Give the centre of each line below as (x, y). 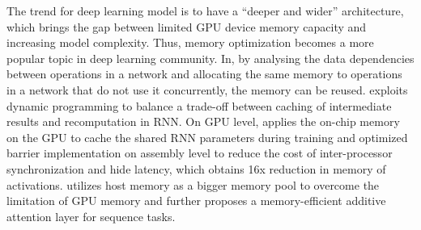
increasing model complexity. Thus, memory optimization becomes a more (190, 42)
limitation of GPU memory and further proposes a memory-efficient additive (196, 201)
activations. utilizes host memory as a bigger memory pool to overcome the (193, 184)
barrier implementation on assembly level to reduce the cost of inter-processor (200, 153)
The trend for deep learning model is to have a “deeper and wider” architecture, (205, 10)
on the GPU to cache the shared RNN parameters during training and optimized (207, 137)
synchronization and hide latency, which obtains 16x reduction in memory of (196, 168)
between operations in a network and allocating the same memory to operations (204, 74)
